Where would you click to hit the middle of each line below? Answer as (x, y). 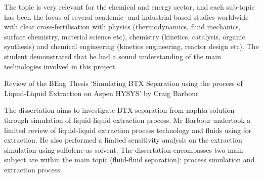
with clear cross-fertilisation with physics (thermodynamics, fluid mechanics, (122, 27)
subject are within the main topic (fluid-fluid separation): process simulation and (129, 160)
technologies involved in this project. (61, 66)
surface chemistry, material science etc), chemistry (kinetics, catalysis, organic (125, 36)
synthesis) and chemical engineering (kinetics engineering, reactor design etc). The (131, 46)
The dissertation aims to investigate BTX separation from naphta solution (119, 110)
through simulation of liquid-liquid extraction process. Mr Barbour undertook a (127, 120)
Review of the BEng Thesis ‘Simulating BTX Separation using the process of (123, 83)
